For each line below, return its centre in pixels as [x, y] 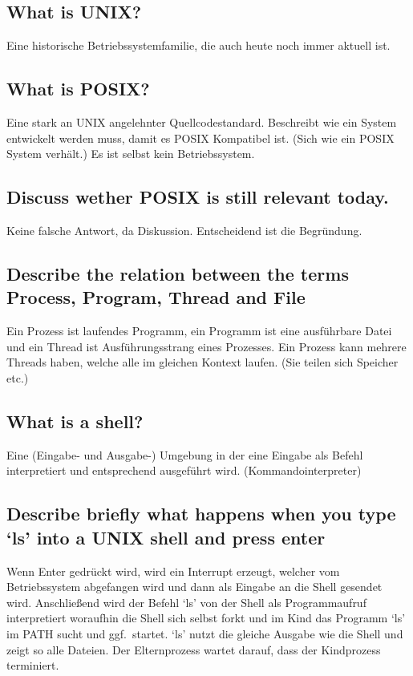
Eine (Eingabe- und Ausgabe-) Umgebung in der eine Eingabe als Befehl [185, 454]
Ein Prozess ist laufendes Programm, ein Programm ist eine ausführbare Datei [199, 331]
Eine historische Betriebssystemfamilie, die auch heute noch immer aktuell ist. [198, 45]
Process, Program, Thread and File [156, 297]
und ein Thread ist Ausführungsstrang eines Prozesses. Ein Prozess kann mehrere [206, 346]
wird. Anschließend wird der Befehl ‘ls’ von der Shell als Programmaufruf [186, 602]
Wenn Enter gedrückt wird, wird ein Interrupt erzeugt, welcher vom [173, 571]
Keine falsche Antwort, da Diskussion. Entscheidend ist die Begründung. [184, 230]
